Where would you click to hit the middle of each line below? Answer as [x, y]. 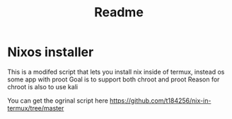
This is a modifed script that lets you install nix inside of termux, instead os [116, 72]
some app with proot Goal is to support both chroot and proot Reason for [114, 79]
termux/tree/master [36, 108]
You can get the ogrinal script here [58, 101]
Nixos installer [51, 52]
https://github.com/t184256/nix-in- [160, 101]
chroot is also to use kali [43, 86]
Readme [119, 12]
